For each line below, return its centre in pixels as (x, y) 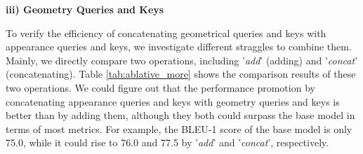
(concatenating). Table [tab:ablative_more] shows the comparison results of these (181, 74)
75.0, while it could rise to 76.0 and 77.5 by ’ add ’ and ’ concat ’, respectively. (167, 142)
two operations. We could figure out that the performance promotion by (160, 87)
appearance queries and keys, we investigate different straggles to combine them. (179, 47)
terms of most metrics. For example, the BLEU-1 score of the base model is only (179, 128)
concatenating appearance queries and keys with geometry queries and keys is (173, 101)
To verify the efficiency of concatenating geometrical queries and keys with (166, 33)
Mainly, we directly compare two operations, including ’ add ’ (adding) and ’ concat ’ (182, 60)
